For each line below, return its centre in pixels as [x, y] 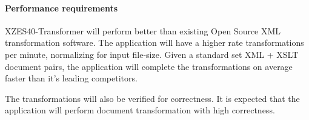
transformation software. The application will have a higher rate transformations [154, 43]
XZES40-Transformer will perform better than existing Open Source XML [143, 30]
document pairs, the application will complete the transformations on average [149, 66]
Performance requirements [61, 8]
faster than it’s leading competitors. [71, 78]
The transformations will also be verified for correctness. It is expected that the [152, 98]
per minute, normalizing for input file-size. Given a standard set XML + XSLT [152, 54]
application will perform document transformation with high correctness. [140, 110]
